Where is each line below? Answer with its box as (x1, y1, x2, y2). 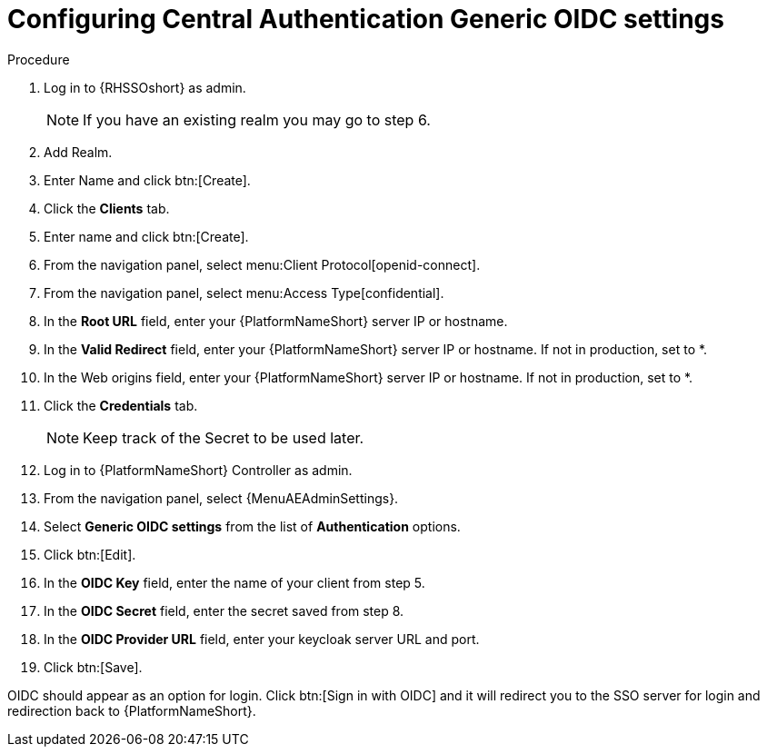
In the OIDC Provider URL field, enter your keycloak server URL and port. (44, 630, 480, 647)
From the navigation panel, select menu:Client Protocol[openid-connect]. (44, 256, 481, 273)
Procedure (7, 51, 70, 67)
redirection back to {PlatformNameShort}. (7, 702, 256, 719)
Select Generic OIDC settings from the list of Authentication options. (44, 518, 461, 534)
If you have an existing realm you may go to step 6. (83, 110, 431, 129)
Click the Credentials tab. (44, 397, 198, 413)
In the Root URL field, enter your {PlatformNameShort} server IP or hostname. (44, 313, 508, 329)
